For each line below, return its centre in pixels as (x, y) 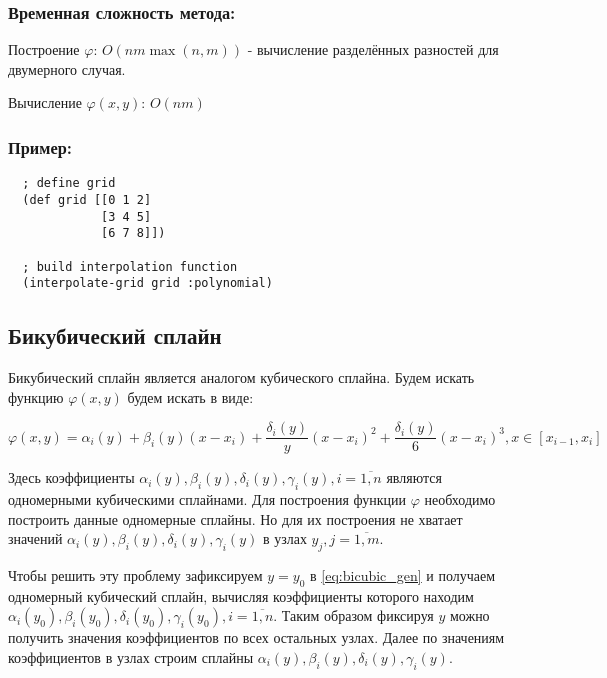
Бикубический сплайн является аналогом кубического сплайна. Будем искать (241, 377)
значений (35, 538)
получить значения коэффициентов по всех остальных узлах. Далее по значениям (256, 637)
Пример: (40, 146)
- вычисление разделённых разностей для (373, 49)
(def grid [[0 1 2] (87, 199)
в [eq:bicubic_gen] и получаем (403, 575)
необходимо (460, 499)
